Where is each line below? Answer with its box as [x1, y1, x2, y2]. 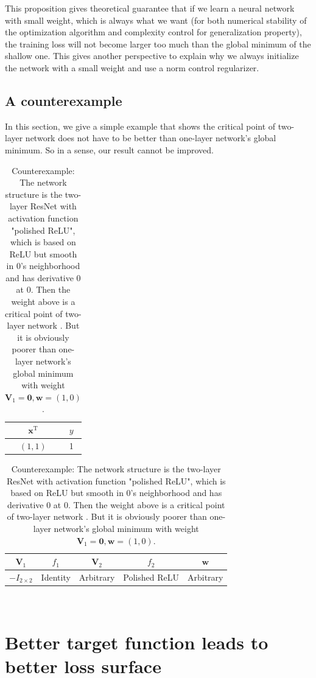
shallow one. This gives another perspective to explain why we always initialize [5, 49, 299, 62]
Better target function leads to [5, 629, 269, 654]
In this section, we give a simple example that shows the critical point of [5, 119, 276, 132]
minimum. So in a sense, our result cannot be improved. [5, 143, 214, 156]
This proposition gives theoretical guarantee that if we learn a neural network [5, 2, 295, 14]
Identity [41, 570, 71, 583]
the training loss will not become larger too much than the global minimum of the [5, 37, 311, 50]
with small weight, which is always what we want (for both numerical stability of [5, 13, 307, 26]
